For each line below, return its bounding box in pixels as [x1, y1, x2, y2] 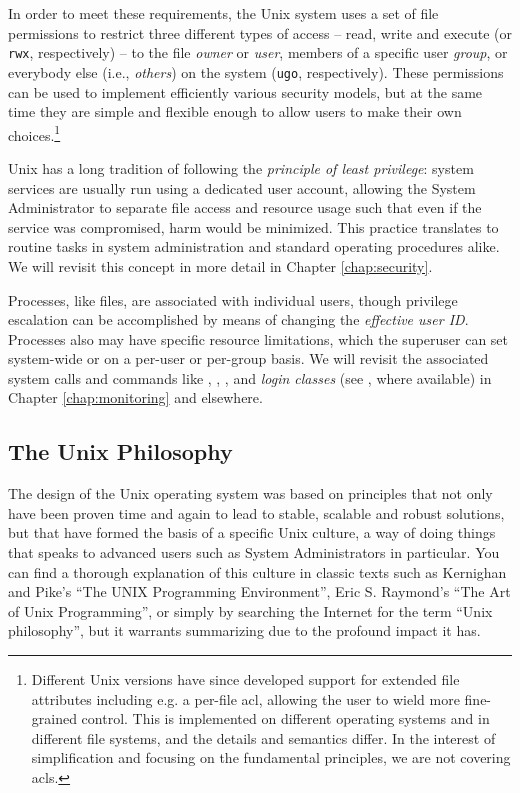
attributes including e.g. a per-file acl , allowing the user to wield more [31, 688, 460, 709]
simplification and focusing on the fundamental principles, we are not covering [31, 747, 511, 768]
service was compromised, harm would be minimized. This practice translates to [8, 216, 499, 237]
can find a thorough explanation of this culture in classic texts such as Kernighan [8, 561, 507, 582]
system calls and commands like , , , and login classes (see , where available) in [8, 367, 492, 388]
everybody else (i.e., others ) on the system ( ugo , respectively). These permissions [8, 61, 504, 82]
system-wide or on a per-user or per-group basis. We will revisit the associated [8, 348, 489, 369]
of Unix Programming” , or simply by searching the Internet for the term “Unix [8, 600, 493, 621]
